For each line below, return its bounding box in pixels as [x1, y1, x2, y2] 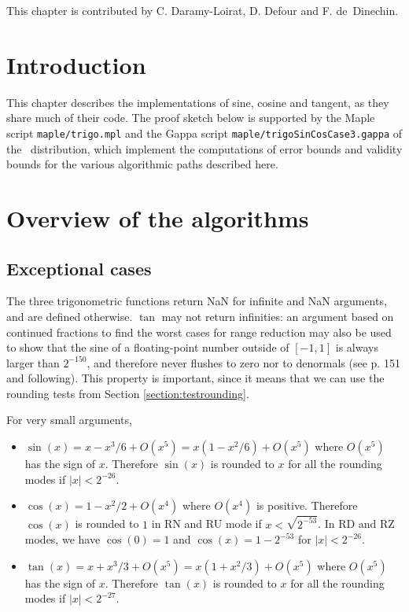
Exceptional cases [6, 256, 152, 280]
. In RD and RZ [318, 515, 395, 532]
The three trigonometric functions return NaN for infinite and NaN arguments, [6, 293, 387, 309]
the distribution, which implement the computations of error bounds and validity [6, 140, 403, 157]
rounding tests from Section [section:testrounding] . [6, 385, 249, 401]
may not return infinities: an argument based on [161, 308, 394, 324]
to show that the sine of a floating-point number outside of [6, 339, 289, 356]
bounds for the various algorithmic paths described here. [6, 156, 278, 172]
